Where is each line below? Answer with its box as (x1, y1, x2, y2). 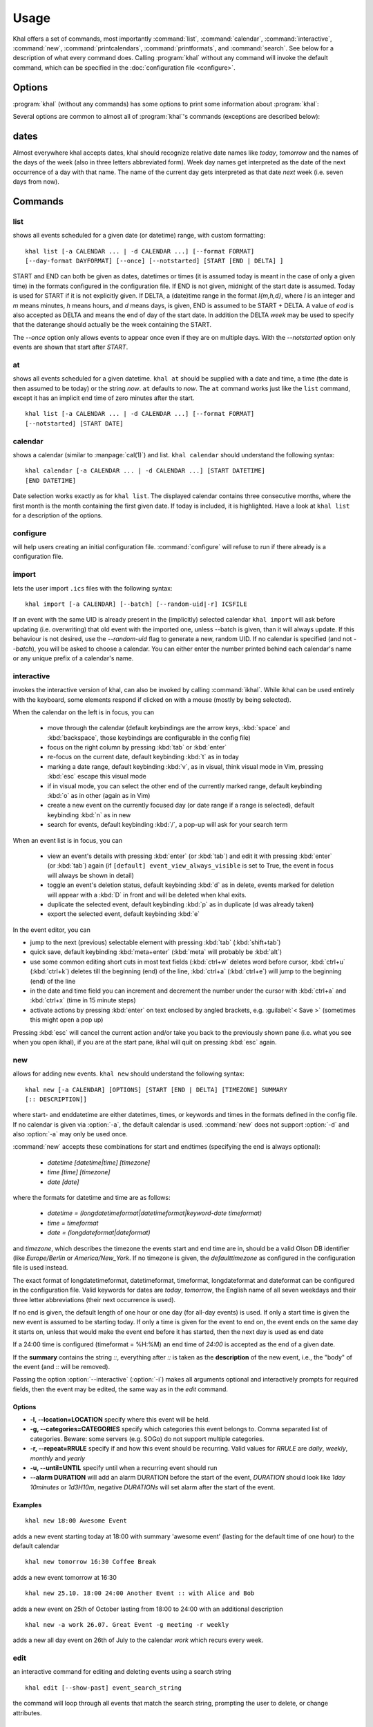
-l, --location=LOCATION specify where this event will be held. (30, 1415, 211, 1424)
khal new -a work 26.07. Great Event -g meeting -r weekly (25, 1621, 229, 1628)
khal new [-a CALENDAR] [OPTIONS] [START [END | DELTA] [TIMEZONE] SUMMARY (25, 1085, 287, 1094)
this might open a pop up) (30, 1015, 104, 1024)
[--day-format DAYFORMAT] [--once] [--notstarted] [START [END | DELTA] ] (25, 257, 284, 265)
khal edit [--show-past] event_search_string (25, 1683, 182, 1692)
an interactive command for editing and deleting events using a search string (12, 1668, 231, 1676)
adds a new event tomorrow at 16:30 (12, 1573, 117, 1581)
